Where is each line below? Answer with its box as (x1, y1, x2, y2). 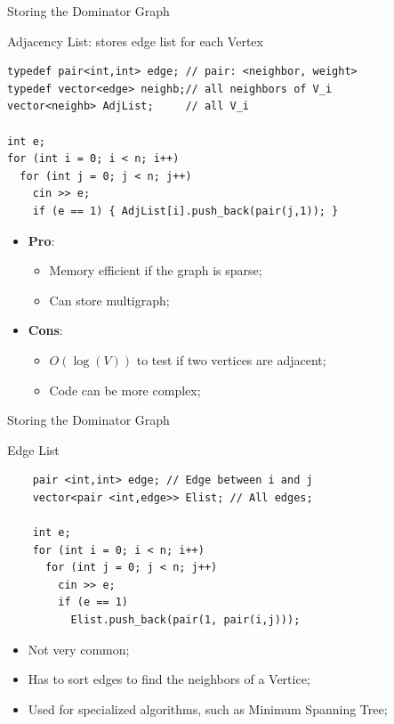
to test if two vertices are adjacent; (136, 350, 326, 369)
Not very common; (28, 639, 130, 658)
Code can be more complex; (49, 380, 201, 399)
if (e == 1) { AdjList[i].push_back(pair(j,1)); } (32, 204, 339, 217)
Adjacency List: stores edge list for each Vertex (7, 31, 263, 50)
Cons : (28, 321, 63, 339)
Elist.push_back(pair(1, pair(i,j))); (70, 614, 301, 627)
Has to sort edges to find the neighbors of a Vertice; (28, 670, 310, 688)
